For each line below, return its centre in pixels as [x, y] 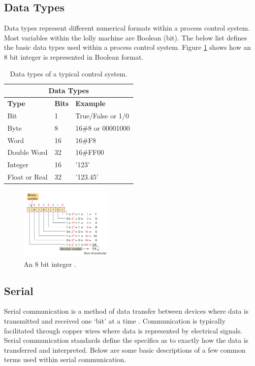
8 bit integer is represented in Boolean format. [74, 56]
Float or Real [28, 177]
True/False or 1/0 [102, 115]
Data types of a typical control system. [69, 73]
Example [91, 103]
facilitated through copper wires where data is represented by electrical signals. [123, 330]
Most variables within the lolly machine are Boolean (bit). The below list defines [126, 37]
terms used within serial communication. [65, 359]
